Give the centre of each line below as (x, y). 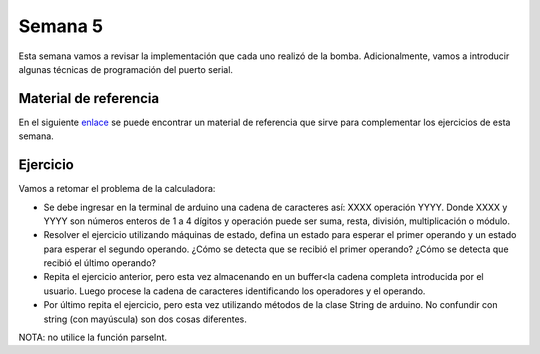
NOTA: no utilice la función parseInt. (92, 337)
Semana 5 (61, 26)
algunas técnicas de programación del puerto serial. (126, 69)
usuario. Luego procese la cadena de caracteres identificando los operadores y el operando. (234, 291)
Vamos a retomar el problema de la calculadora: (117, 189)
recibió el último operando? (100, 263)
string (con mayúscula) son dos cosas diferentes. (145, 319)
